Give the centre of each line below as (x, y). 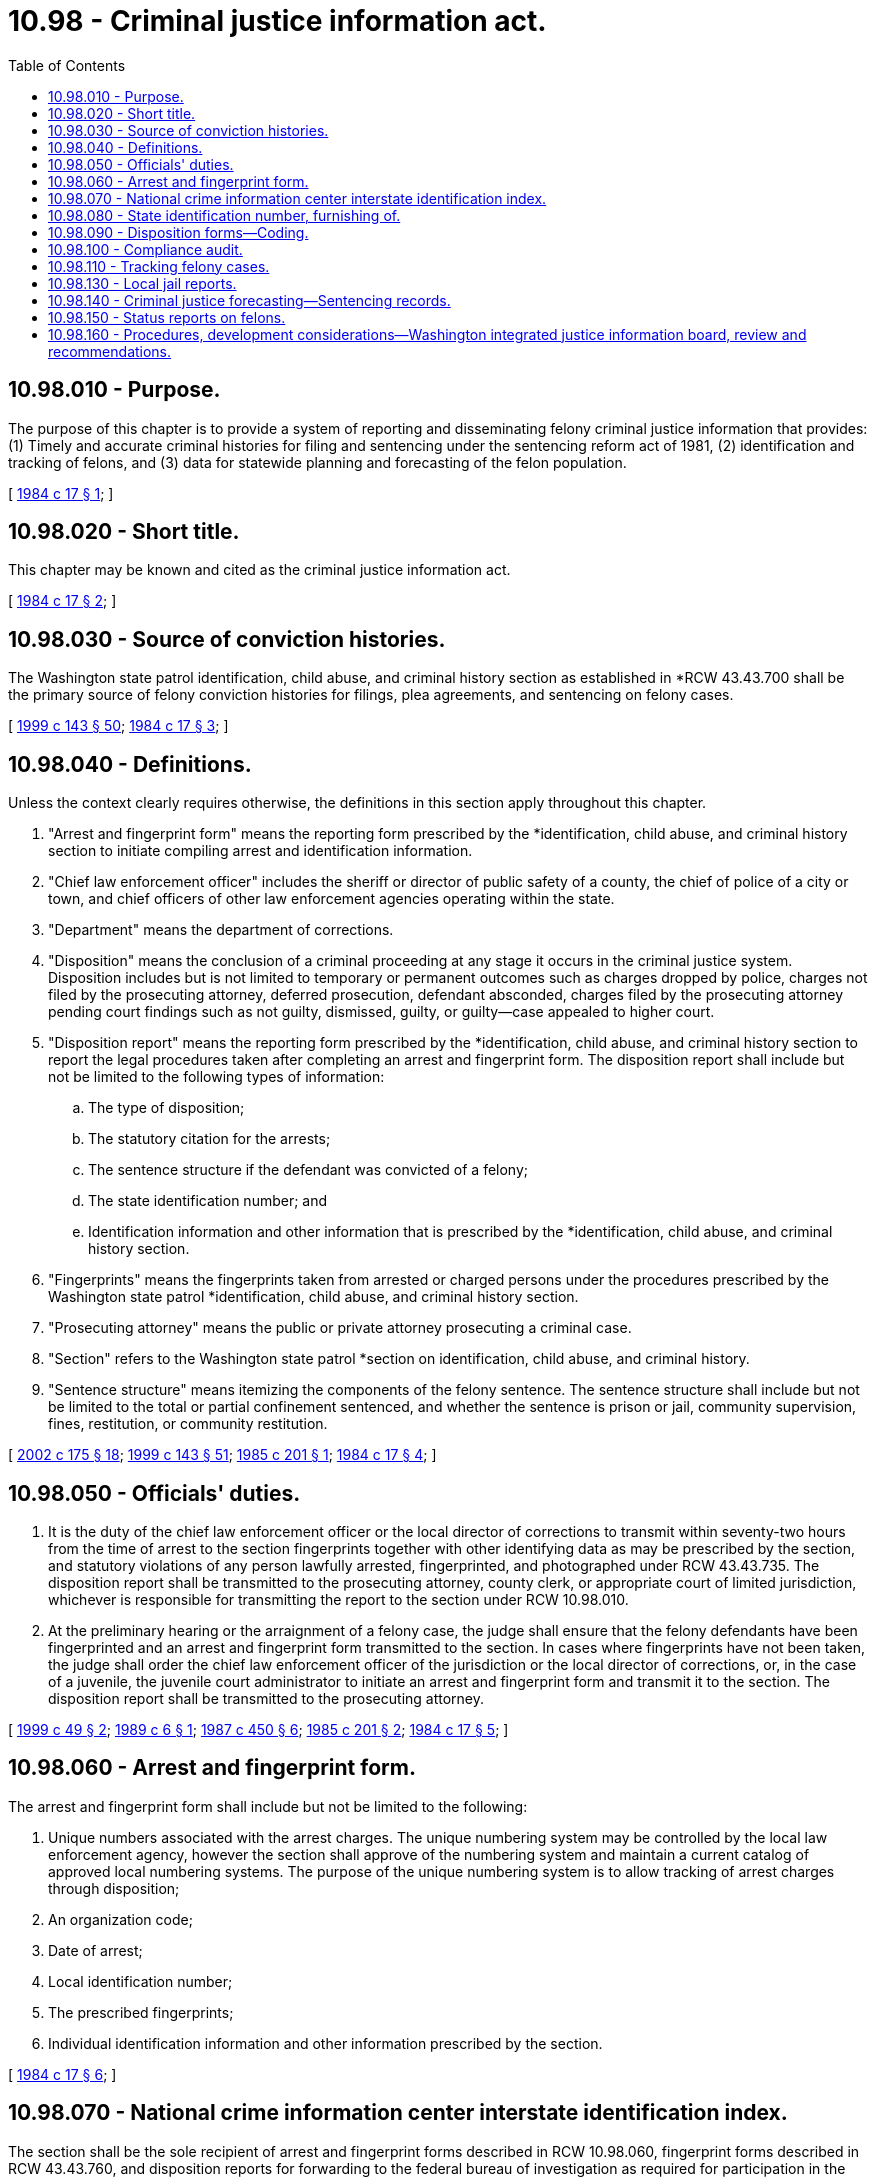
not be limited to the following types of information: (216, 1077)
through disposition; (114, 1888)
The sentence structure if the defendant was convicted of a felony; (308, 1170)
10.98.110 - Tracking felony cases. (159, 266)
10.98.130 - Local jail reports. (142, 283)
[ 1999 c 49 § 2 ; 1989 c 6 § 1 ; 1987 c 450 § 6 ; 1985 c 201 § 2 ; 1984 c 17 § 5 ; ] (258, 1729)
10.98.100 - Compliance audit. (145, 249)
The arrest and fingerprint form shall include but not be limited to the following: (268, 1806)
